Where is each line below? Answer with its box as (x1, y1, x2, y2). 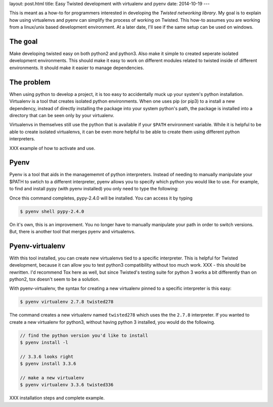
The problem (9, 78, 51, 86)
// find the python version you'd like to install (20, 332, 149, 338)
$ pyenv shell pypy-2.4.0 (20, 209, 84, 214)
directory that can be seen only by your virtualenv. (9, 112, 115, 118)
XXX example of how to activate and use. (9, 145, 96, 151)
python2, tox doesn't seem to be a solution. (9, 276, 100, 282)
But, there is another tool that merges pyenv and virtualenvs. (9, 228, 135, 234)
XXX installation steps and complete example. (9, 395, 105, 401)
